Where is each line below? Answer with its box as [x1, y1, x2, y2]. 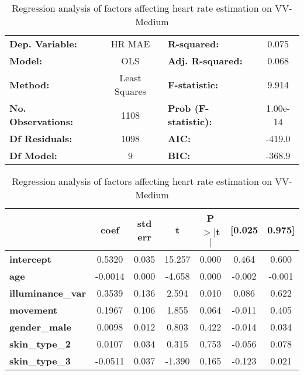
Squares [115, 84, 146, 98]
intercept [9, 252, 51, 266]
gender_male [9, 320, 71, 333]
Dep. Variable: [9, 37, 77, 50]
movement [9, 303, 58, 316]
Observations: [9, 115, 74, 128]
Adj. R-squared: [167, 54, 243, 67]
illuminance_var [9, 286, 87, 300]
